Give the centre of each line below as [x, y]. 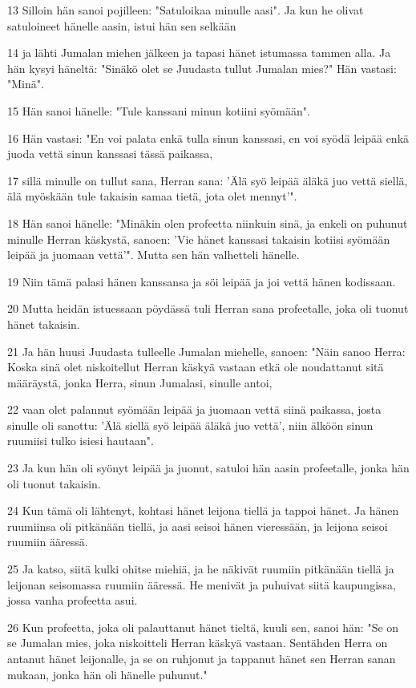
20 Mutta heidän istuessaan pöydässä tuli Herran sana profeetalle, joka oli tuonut [208, 308]
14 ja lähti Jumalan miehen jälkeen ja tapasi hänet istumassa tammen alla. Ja [199, 53]
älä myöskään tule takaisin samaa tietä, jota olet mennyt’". [152, 196]
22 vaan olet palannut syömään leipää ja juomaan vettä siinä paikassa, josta [194, 409]
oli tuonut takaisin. [54, 483]
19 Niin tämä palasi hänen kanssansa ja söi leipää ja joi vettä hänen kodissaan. [202, 281]
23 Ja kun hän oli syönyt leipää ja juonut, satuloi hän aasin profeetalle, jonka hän [208, 468]
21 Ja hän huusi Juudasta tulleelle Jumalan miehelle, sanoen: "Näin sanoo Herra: [206, 351]
